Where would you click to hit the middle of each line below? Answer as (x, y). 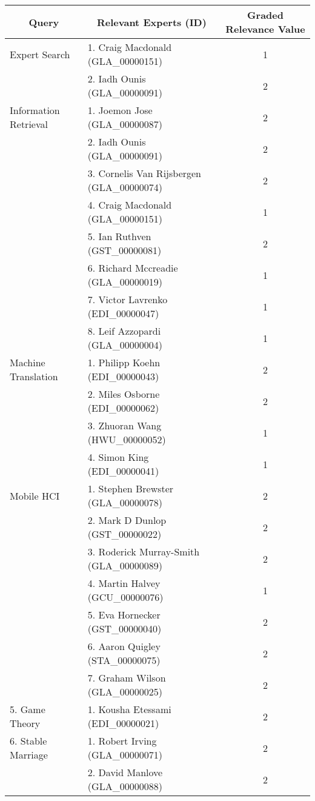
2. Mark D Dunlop (127, 520)
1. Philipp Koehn (124, 362)
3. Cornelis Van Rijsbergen (144, 173)
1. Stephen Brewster (131, 488)
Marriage (29, 755)
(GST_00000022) (124, 534)
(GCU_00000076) (125, 597)
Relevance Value (265, 29)
